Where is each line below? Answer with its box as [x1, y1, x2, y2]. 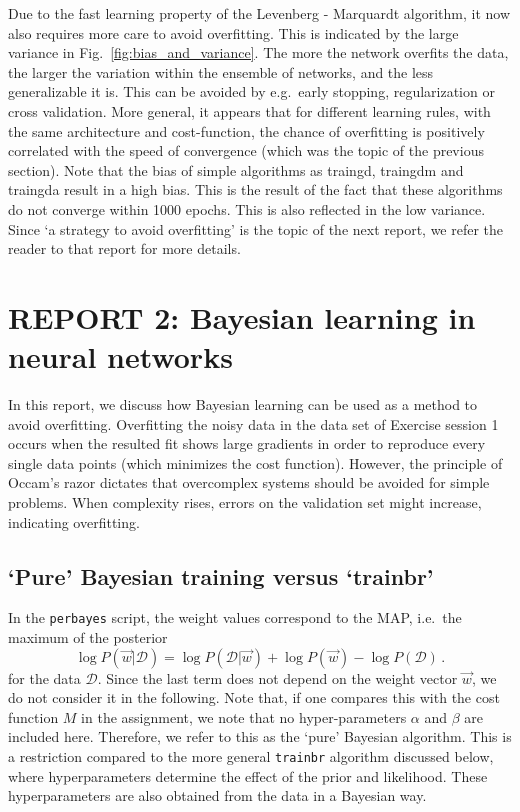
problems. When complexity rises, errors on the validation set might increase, [8, 492, 482, 512]
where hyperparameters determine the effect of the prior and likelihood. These [8, 765, 488, 786]
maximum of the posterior [8, 627, 168, 648]
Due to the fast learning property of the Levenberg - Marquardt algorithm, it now [8, 3, 511, 23]
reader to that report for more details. [8, 238, 241, 259]
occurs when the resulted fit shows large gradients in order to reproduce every [8, 433, 486, 454]
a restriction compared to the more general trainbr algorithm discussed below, [8, 746, 494, 767]
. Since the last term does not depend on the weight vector [97, 667, 458, 688]
